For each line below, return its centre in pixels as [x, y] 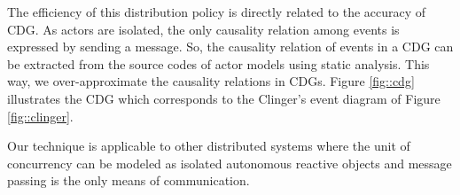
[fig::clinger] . [40, 116]
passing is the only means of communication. [129, 180]
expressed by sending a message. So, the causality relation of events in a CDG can [230, 47]
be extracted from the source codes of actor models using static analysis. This [218, 63]
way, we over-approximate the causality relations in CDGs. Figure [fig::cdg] [211, 81]
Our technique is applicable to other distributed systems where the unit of [209, 146]
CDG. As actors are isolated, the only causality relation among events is [203, 29]
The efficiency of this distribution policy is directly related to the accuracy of [217, 12]
